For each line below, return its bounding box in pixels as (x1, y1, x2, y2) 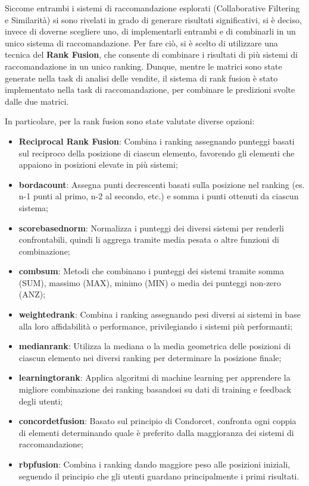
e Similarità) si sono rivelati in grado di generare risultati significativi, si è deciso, (5, 13, 302, 26)
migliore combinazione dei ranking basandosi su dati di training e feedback (18, 383, 292, 396)
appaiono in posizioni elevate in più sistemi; (18, 158, 178, 171)
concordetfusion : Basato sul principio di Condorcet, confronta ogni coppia (18, 415, 296, 427)
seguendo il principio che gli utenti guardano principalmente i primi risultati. (18, 469, 299, 482)
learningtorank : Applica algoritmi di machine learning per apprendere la (18, 371, 291, 384)
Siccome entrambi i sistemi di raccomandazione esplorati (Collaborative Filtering (5, 2, 300, 14)
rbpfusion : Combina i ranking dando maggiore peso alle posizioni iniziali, (18, 458, 291, 470)
